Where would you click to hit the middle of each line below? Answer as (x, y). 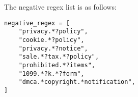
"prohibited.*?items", (57, 65)
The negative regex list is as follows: (60, 7)
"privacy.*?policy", (53, 32)
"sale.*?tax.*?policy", (59, 57)
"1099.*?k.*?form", (51, 74)
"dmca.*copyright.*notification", (77, 82)
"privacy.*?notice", (53, 48)
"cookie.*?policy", (51, 40)
